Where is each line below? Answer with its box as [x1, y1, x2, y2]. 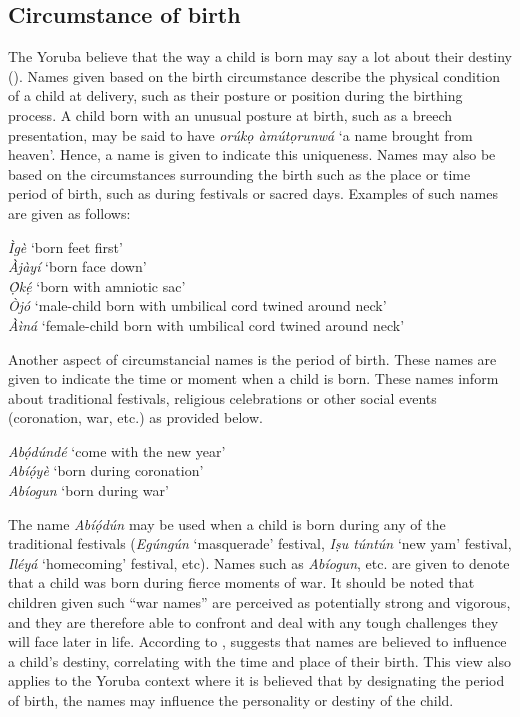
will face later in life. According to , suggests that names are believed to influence [8, 631, 507, 652]
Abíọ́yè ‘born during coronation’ [8, 460, 204, 481]
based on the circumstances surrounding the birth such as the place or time [8, 163, 471, 184]
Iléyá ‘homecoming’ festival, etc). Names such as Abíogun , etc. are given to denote [8, 552, 510, 573]
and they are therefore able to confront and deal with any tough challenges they [8, 611, 499, 632]
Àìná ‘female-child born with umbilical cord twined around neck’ [8, 314, 405, 335]
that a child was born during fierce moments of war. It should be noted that [8, 572, 475, 593]
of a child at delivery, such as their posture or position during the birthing [8, 85, 463, 106]
